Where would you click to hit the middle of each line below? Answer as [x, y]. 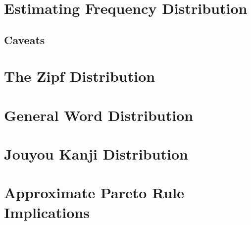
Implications [47, 212]
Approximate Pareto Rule [94, 193]
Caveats [25, 39]
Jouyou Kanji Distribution [96, 154]
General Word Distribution [99, 115]
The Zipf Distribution [80, 76]
